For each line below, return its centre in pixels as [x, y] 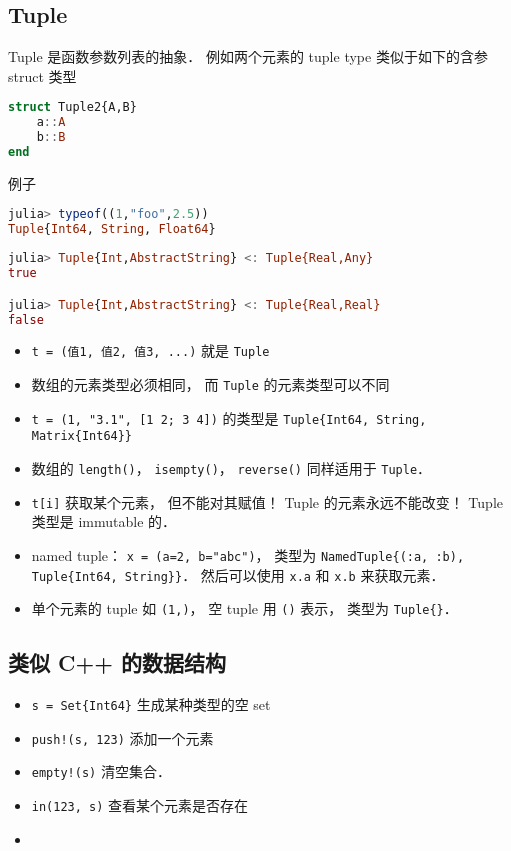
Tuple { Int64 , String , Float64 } [112, 229]
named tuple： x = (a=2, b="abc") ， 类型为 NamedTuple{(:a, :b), [248, 554]
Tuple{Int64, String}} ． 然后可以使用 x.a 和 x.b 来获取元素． [238, 574]
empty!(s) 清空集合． [101, 771]
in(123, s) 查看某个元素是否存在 [140, 805]
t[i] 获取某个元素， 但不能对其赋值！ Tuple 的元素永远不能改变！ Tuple [267, 501]
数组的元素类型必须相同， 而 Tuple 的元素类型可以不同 [210, 384]
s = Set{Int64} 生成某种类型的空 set [151, 704]
